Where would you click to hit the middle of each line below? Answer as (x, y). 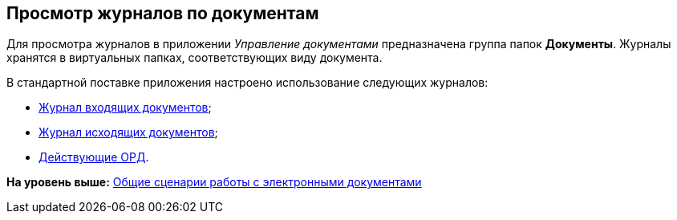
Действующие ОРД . (94, 157)
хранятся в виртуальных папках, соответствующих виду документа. (195, 58)
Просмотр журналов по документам (163, 13)
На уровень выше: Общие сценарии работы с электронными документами (214, 182)
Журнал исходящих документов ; (128, 132)
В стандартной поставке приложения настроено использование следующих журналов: (247, 83)
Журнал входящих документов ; (125, 108)
